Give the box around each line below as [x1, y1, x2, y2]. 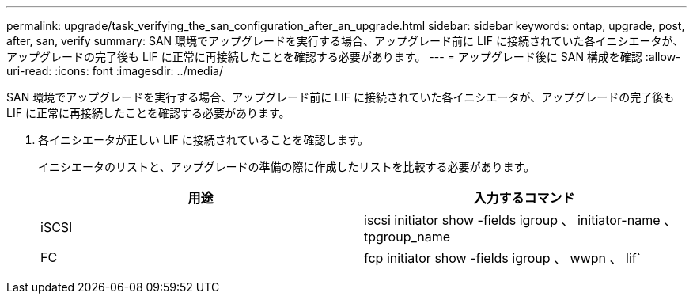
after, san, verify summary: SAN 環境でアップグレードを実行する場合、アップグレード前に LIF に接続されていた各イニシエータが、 [6, 34, 684, 47]
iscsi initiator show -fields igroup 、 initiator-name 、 [364, 212, 676, 228]
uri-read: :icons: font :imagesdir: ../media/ [6, 64, 223, 78]
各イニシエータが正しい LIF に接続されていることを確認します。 [38, 133, 369, 146]
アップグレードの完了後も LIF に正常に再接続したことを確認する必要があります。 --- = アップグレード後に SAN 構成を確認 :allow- [6, 50, 681, 63]
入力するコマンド [473, 190, 575, 206]
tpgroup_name [364, 229, 451, 245]
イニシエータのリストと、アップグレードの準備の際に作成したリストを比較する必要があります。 [38, 160, 536, 173]
